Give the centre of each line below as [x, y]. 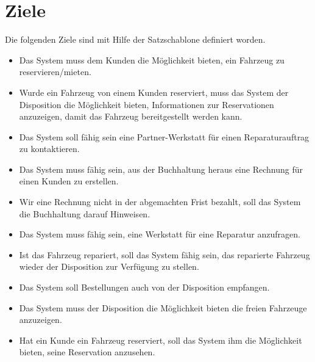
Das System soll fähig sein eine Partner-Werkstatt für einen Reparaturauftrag [164, 136]
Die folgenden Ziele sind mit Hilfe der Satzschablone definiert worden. [135, 39]
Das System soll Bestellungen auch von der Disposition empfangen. [144, 287]
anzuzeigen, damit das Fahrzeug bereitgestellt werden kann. [131, 116]
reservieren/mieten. [55, 72]
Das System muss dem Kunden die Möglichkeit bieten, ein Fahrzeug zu [152, 60]
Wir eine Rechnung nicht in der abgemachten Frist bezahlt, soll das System [160, 202]
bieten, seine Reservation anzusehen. [87, 352]
